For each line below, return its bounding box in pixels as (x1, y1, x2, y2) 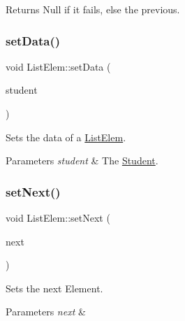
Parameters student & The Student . (6, 153, 158, 168)
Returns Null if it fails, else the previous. (6, 2, 180, 16)
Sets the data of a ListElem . (6, 129, 126, 144)
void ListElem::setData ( (6, 59, 111, 73)
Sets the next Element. (6, 280, 103, 295)
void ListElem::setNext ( (6, 211, 110, 224)
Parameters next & (6, 304, 86, 319)
